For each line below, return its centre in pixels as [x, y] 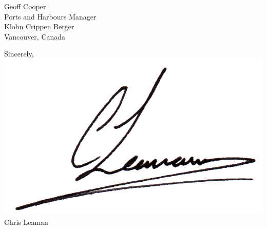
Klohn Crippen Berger [39, 26]
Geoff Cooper [25, 6]
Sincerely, [19, 54]
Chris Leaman [26, 222]
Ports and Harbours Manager [50, 16]
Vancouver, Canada [35, 36]
